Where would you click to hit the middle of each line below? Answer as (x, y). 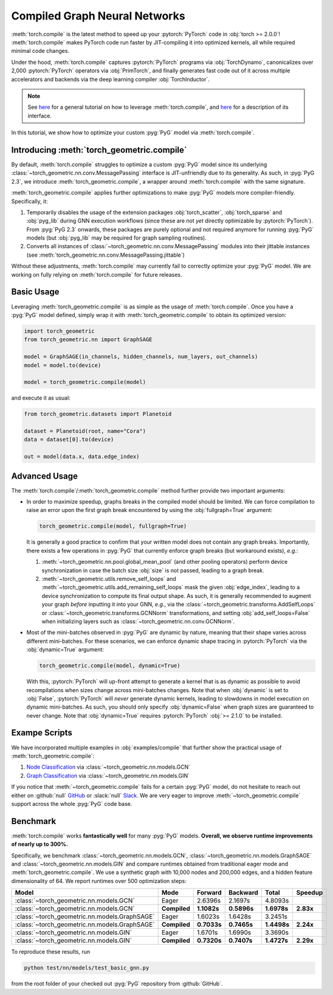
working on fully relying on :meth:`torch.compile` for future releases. (97, 274)
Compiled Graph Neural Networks (98, 16)
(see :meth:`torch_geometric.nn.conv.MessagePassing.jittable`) (106, 255)
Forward (209, 893)
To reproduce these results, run (51, 952)
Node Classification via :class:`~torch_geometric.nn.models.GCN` (108, 767)
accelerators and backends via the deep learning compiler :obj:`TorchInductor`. (110, 79)
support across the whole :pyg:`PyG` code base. (72, 803)
